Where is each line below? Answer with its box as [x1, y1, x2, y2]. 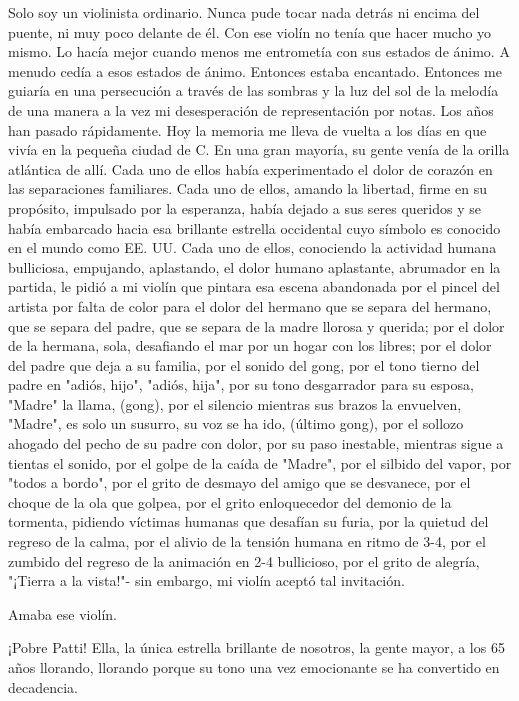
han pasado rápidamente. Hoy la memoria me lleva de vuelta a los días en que [8, 119, 487, 140]
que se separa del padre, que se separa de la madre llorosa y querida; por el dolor [8, 315, 505, 336]
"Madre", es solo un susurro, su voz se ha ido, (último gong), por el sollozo [8, 413, 464, 434]
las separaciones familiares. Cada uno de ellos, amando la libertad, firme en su [8, 178, 487, 199]
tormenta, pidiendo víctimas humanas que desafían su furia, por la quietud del [8, 511, 489, 532]
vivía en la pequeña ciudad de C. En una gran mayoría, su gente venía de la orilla [8, 139, 510, 160]
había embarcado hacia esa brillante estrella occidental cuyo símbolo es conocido [8, 217, 501, 238]
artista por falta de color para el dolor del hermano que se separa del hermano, [8, 295, 492, 316]
